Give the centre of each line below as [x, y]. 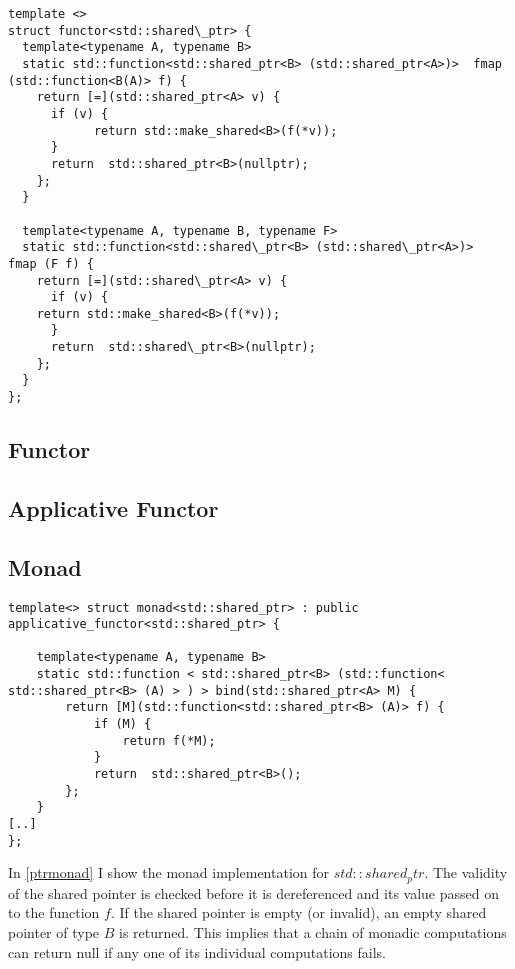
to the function [54, 912]
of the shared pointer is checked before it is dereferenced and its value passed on [254, 892]
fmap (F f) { [51, 263]
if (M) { [122, 724]
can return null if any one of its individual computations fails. [197, 951]
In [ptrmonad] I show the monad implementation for [169, 872]
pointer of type [54, 932]
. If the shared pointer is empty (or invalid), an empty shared [298, 912]
